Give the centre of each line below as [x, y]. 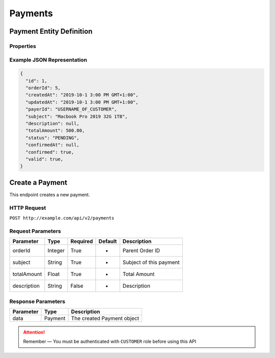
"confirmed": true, [50, 152]
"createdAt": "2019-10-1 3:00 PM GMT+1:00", [82, 95]
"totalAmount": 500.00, [55, 131]
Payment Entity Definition [51, 31]
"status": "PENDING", [53, 138]
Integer [56, 251]
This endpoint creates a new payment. [50, 195]
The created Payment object [105, 318]
